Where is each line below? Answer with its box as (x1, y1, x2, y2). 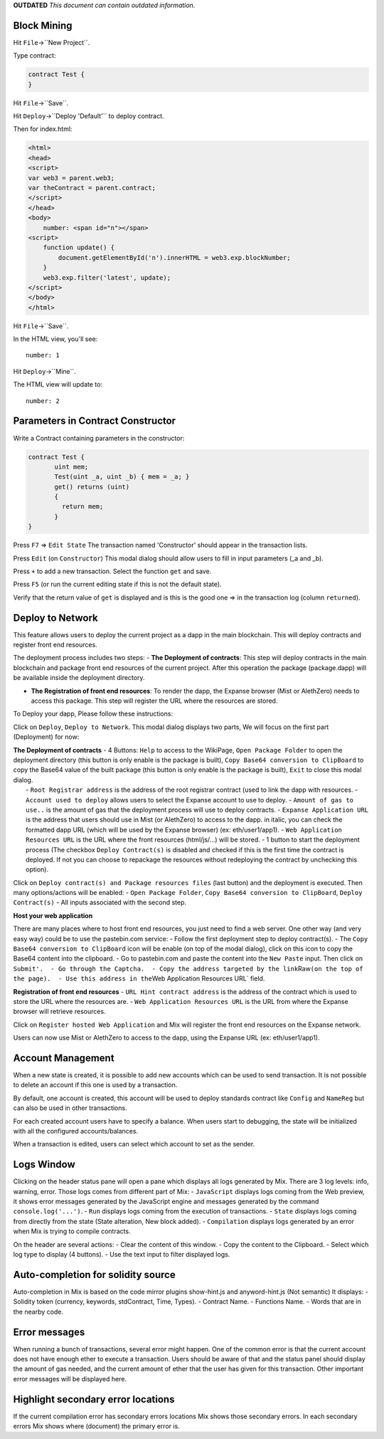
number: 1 (26, 351, 60, 360)
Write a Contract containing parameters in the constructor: (13, 434, 185, 442)
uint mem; (54, 463, 89, 471)
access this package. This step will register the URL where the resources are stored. (31, 696, 278, 705)
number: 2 (26, 397, 60, 405)
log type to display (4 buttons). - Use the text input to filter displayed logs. (13, 1250, 230, 1259)
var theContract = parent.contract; (28, 184, 156, 192)
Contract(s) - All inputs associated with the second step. (13, 898, 187, 907)
